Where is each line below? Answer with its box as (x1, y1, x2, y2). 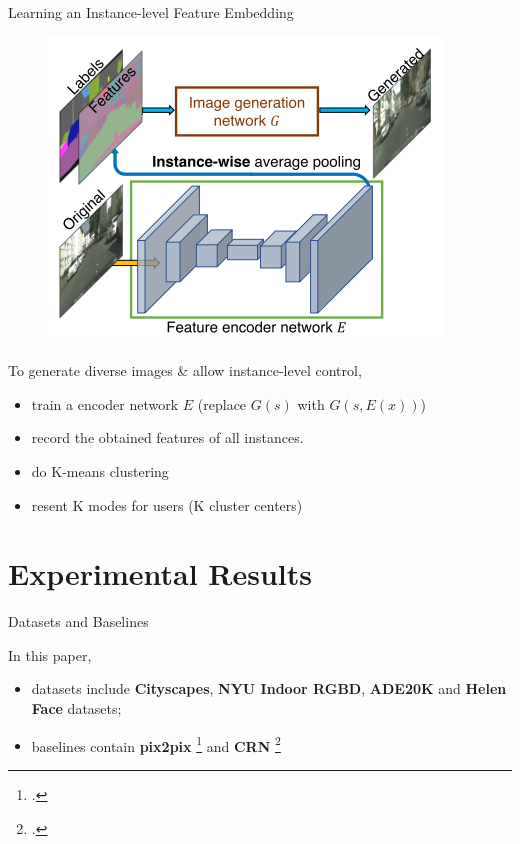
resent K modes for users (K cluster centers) (31, 494, 303, 515)
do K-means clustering (31, 460, 169, 481)
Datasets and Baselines (8, 611, 149, 632)
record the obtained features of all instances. (31, 427, 304, 448)
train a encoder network (31, 393, 179, 414)
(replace (197, 393, 247, 414)
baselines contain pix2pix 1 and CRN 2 (31, 732, 281, 756)
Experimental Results (8, 553, 312, 594)
